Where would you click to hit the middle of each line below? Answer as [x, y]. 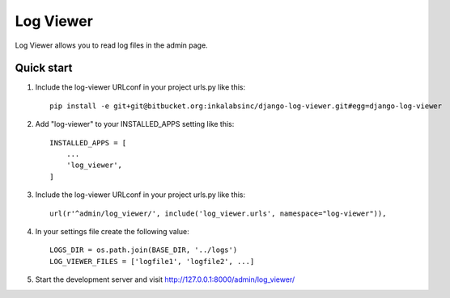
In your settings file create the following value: [112, 231]
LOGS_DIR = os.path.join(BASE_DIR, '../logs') [144, 250]
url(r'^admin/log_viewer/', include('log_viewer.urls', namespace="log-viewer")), [218, 213]
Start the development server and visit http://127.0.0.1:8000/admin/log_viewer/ [165, 279]
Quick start [44, 68]
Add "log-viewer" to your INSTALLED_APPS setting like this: [135, 124]
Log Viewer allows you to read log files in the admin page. [111, 45]
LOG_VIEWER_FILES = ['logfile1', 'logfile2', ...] [152, 261]
